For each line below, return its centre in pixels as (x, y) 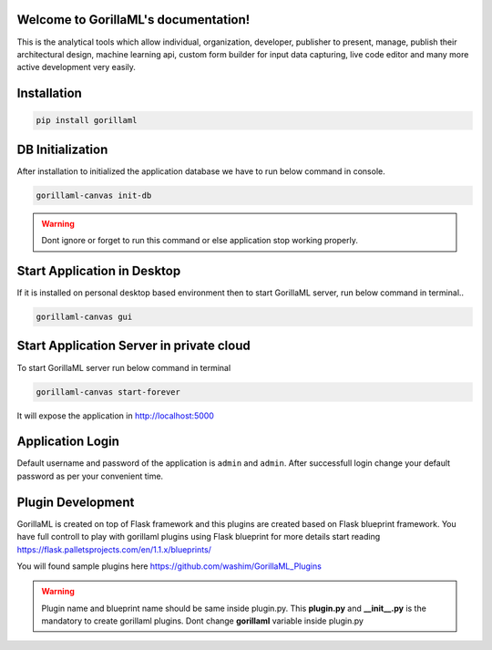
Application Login (68, 442)
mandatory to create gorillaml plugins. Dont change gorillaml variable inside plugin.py (203, 621)
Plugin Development (76, 502)
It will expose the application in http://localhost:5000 (115, 416)
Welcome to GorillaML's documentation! (133, 20)
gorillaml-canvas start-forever (108, 392)
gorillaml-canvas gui (84, 317)
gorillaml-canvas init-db (94, 195)
